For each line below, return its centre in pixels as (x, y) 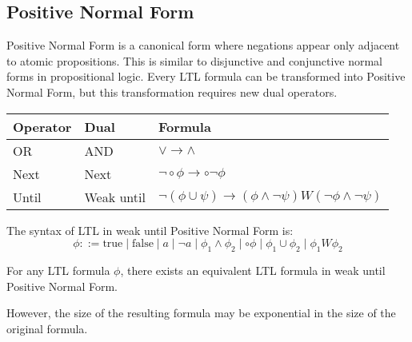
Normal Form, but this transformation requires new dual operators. (172, 91)
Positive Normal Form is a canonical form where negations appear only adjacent (203, 45)
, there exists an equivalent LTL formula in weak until (253, 270)
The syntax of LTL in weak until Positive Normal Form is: (150, 230)
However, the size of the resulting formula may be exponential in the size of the (201, 313)
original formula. (47, 328)
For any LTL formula (58, 270)
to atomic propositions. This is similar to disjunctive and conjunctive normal (194, 60)
